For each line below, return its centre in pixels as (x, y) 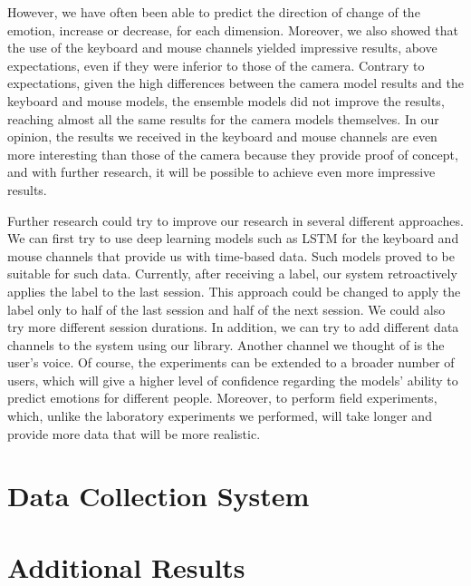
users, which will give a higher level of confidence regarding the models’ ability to (233, 380)
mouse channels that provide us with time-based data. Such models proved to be (231, 255)
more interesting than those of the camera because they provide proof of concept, (233, 154)
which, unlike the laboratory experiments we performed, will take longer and (220, 416)
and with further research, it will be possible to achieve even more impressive (221, 172)
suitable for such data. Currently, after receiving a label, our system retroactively (232, 273)
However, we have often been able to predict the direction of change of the (214, 12)
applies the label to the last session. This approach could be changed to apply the (234, 291)
